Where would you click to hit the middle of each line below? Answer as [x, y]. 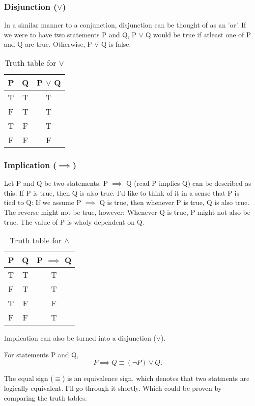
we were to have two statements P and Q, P [70, 34]
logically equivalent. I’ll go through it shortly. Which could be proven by [113, 388]
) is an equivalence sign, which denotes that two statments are [156, 378]
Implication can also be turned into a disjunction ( [80, 338]
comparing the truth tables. [45, 397]
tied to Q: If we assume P [43, 202]
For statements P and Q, [41, 354]
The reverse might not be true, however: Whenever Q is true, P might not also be [127, 212]
